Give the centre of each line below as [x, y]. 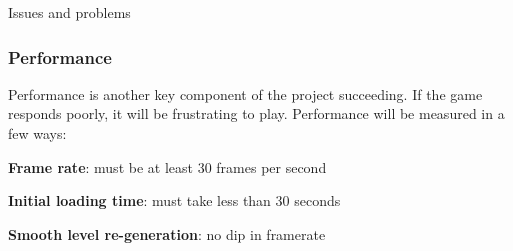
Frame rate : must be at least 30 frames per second [167, 166]
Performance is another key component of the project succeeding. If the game [245, 93]
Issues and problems [69, 12]
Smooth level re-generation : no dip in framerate [167, 233]
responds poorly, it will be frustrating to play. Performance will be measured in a [256, 113]
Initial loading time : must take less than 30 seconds [174, 200]
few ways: [37, 133]
